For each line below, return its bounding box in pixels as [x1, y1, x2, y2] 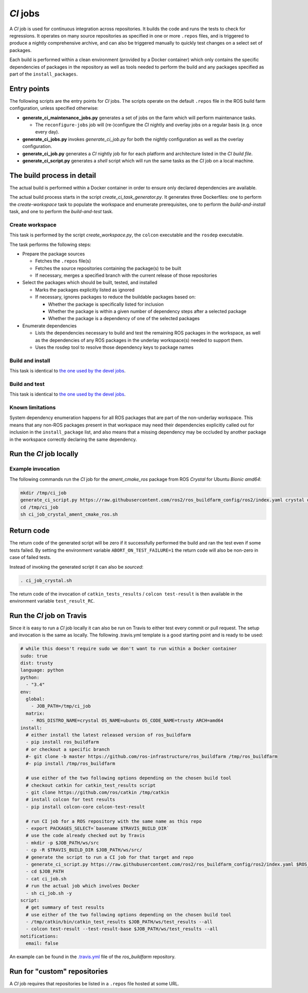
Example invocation [9, 465, 60, 473]
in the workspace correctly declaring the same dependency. [9, 436, 137, 442]
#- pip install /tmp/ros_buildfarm [26, 761, 115, 766]
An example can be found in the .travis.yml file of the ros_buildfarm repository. [9, 953, 176, 960]
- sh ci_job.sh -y [26, 890, 72, 896]
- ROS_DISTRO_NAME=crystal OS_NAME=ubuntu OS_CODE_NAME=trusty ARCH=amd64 [31, 718, 223, 724]
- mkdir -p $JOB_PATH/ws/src [26, 840, 100, 846]
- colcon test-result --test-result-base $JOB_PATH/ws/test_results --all [26, 926, 218, 932]
